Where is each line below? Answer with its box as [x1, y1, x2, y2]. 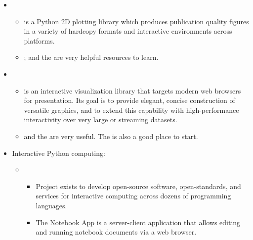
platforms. [24, 35, 55, 46]
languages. [36, 200, 67, 210]
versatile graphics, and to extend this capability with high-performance [24, 104, 239, 115]
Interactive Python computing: [12, 147, 105, 158]
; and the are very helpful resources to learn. [24, 52, 159, 62]
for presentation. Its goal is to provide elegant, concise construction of [24, 95, 235, 105]
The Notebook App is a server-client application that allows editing [36, 217, 241, 227]
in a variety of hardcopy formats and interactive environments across [24, 26, 232, 36]
